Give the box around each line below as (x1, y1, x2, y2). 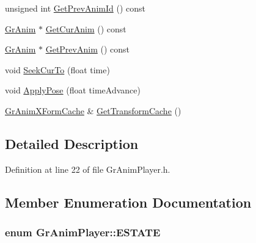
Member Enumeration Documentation (5, 192, 252, 211)
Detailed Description (5, 134, 139, 153)
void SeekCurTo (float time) (5, 63, 110, 76)
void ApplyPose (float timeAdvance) (5, 84, 141, 96)
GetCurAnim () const (45, 22, 126, 35)
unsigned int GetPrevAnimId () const (5, 2, 145, 14)
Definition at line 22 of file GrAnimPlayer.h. (5, 162, 170, 175)
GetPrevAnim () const (45, 43, 130, 56)
